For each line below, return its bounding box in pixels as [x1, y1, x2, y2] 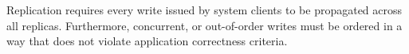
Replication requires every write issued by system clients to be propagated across [6, 2, 403, 17]
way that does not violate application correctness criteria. [6, 33, 288, 49]
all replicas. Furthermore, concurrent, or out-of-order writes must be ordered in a [6, 17, 403, 33]
